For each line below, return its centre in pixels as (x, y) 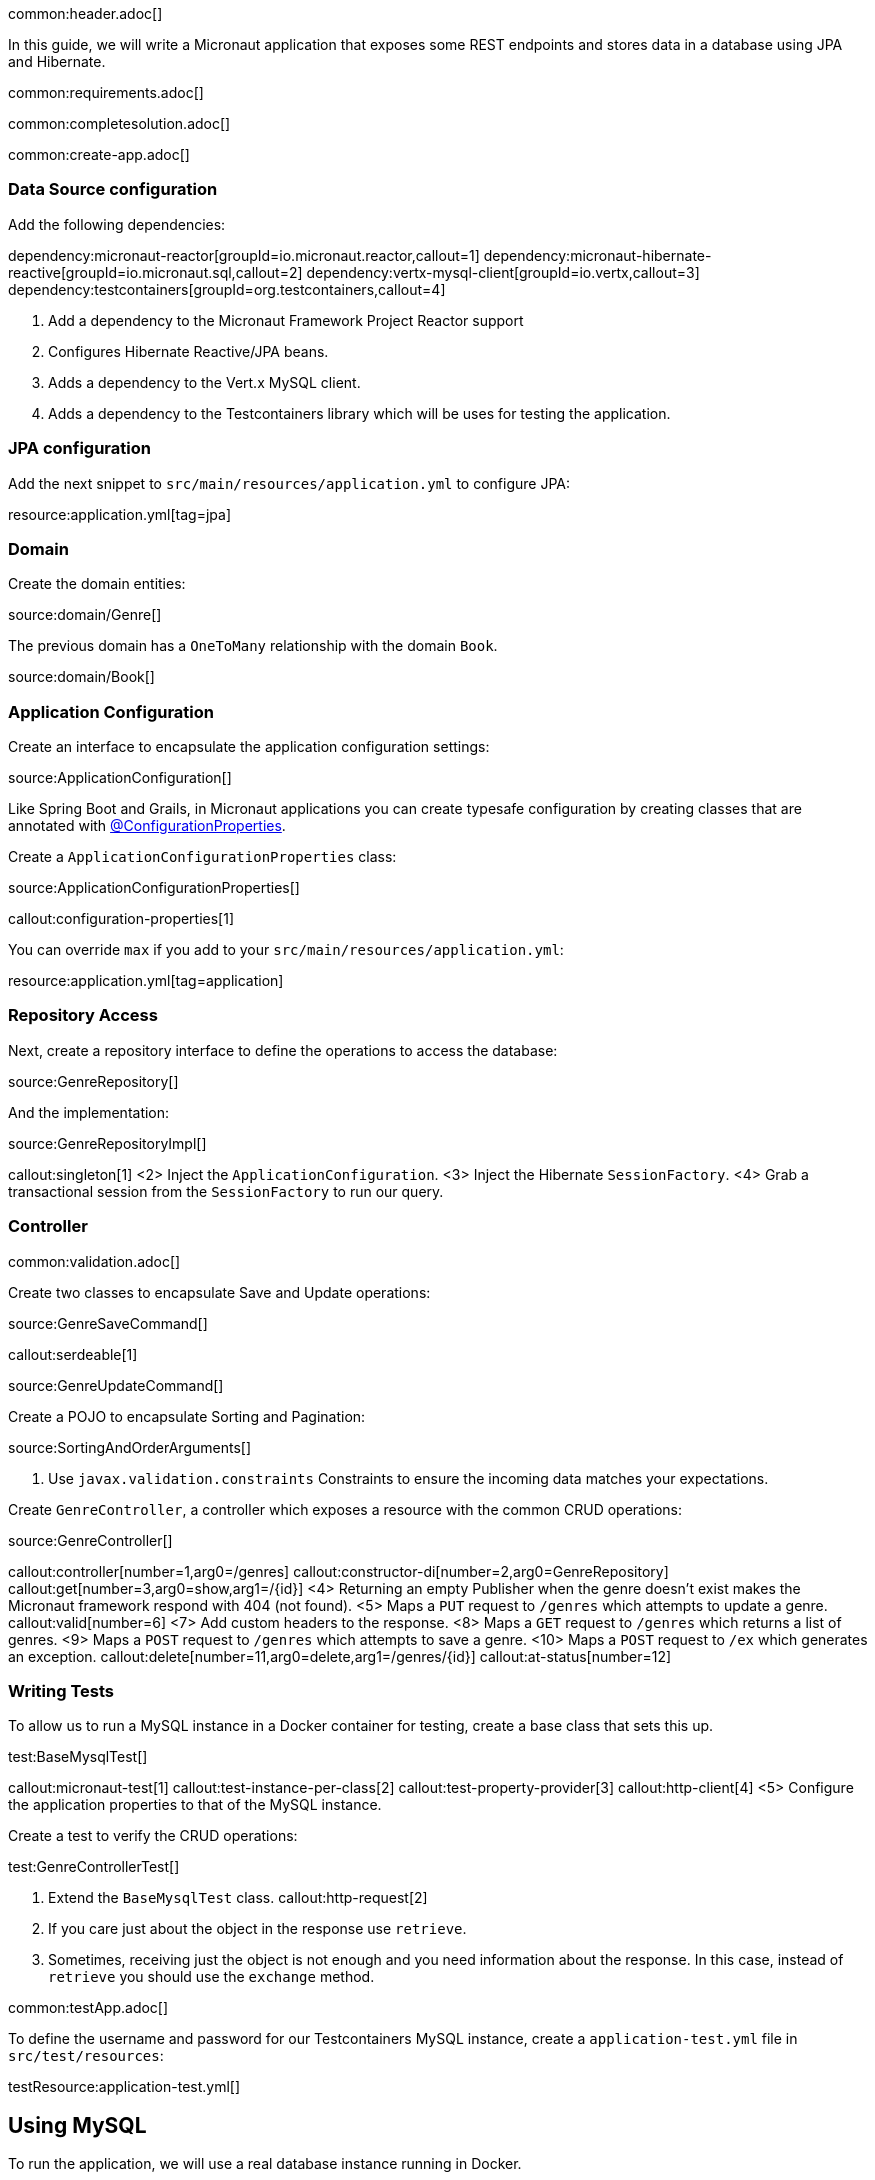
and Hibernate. (57, 61)
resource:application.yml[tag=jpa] (120, 514)
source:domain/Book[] (81, 677)
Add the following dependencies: (117, 224)
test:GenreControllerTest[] (94, 1867)
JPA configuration (79, 448)
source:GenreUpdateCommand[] (116, 1385)
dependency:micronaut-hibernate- (597, 255)
